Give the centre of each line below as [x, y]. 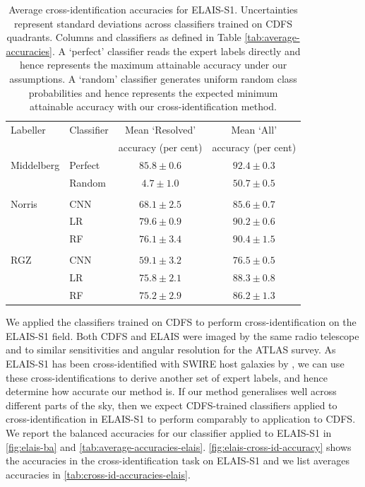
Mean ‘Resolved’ [160, 129]
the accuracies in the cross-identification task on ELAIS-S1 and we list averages [178, 460]
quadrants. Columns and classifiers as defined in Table [124, 37]
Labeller [28, 129]
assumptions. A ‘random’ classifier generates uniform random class [153, 78]
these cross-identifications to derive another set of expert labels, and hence [167, 377]
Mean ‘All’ [254, 129]
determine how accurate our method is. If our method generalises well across [171, 391]
